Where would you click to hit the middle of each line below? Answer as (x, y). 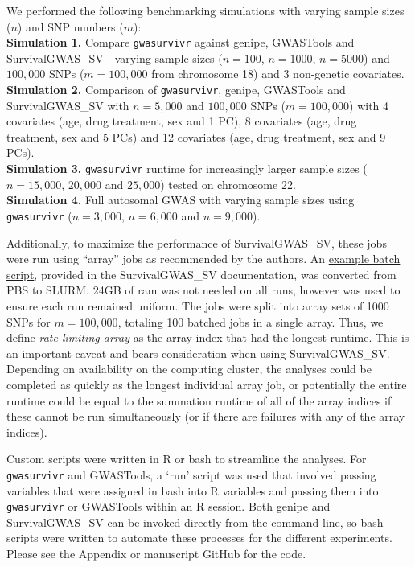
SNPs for (29, 321)
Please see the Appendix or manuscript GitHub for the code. (156, 553)
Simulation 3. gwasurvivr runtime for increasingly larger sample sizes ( (187, 168)
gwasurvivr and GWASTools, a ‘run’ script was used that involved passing (191, 474)
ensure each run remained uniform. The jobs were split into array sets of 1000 (198, 305)
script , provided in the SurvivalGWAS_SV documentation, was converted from (201, 274)
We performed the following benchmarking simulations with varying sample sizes (205, 10)
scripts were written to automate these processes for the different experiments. (199, 538)
